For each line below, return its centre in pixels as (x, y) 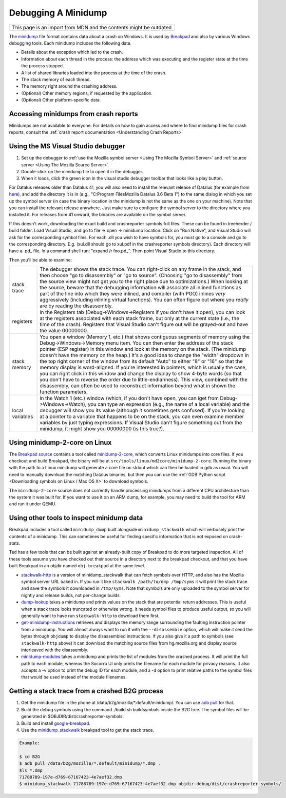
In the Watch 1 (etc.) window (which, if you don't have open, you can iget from (129, 399)
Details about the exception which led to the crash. (72, 52)
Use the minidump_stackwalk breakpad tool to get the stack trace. (88, 730)
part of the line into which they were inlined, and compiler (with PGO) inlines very (133, 294)
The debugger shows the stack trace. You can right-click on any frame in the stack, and (140, 269)
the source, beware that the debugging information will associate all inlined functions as (140, 288)
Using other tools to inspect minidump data (76, 518)
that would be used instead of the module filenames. (74, 677)
